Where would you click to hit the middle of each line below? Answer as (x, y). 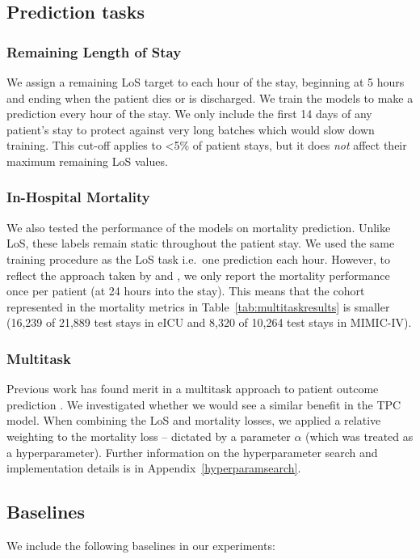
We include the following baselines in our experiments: (141, 545)
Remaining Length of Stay (94, 51)
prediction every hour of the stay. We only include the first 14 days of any (189, 114)
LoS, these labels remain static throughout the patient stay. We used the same (201, 243)
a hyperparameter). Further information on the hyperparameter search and (192, 452)
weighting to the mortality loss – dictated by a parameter (149, 436)
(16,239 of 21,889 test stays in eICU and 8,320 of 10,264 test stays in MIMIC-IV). (209, 322)
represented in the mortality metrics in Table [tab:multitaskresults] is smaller (198, 306)
